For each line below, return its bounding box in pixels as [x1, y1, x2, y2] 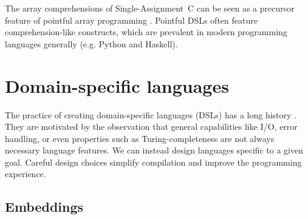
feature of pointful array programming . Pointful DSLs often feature [5, 13, 258, 26]
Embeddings [5, 197, 84, 216]
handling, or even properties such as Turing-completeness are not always [5, 132, 275, 144]
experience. [5, 167, 46, 180]
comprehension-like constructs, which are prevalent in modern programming [5, 25, 287, 38]
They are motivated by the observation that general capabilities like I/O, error [5, 120, 298, 133]
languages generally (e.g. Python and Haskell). [5, 37, 178, 50]
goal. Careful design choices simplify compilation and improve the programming [5, 155, 302, 168]
